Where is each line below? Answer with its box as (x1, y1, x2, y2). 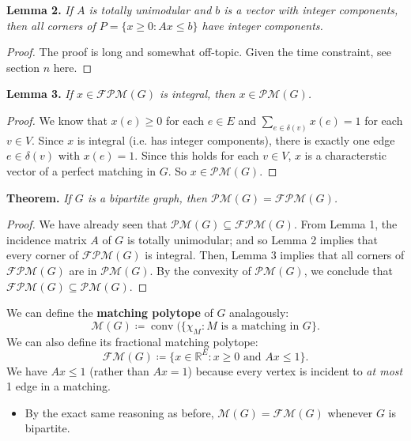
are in (69, 262, 97, 278)
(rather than (89, 362, 149, 379)
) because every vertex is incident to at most (187, 362, 403, 379)
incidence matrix (6, 231, 87, 247)
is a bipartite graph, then (87, 189, 207, 205)
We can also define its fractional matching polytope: (6, 333, 258, 349)
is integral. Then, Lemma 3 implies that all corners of (145, 247, 405, 263)
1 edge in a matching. (6, 378, 111, 394)
